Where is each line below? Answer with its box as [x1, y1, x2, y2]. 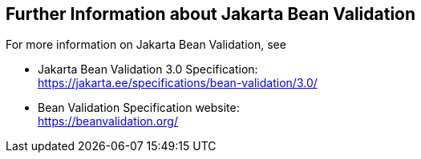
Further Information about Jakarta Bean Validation [6, 4, 416, 24]
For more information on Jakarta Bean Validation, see [6, 38, 286, 52]
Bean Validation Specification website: [38, 101, 240, 115]
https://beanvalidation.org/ [38, 114, 178, 129]
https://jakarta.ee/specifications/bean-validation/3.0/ [38, 76, 318, 90]
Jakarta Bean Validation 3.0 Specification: [38, 62, 258, 77]
